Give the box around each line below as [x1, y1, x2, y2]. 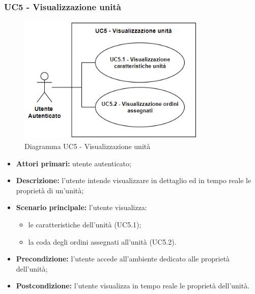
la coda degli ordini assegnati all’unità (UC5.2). [28, 236, 177, 247]
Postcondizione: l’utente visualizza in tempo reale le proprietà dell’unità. [16, 280, 250, 291]
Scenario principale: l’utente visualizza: [16, 202, 147, 213]
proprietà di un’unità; [16, 185, 84, 195]
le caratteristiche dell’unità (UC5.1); [28, 219, 141, 229]
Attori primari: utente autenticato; [16, 158, 131, 168]
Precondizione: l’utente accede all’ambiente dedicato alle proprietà [16, 253, 230, 264]
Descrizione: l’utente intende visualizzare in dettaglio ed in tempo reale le [16, 175, 251, 186]
